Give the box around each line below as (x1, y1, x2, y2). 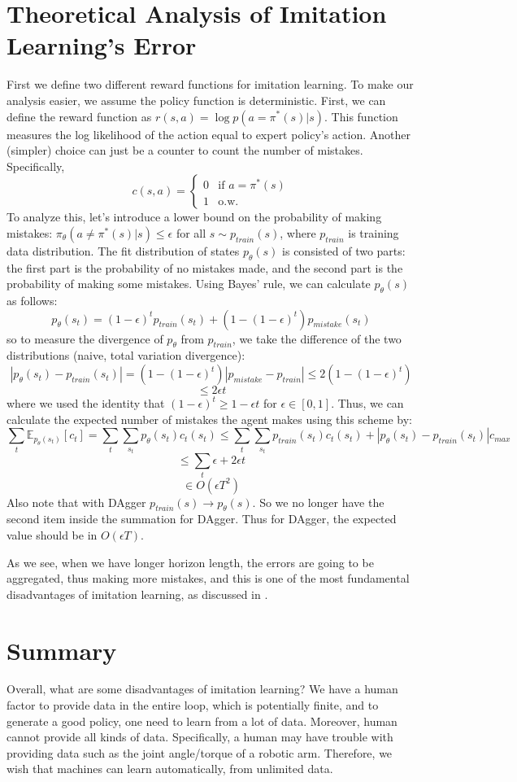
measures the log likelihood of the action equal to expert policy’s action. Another (7, 125, 411, 142)
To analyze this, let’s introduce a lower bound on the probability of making (7, 208, 382, 225)
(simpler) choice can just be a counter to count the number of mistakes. (7, 142, 363, 159)
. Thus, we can (331, 395, 404, 412)
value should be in (7, 526, 98, 543)
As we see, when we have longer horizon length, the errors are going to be (7, 553, 374, 570)
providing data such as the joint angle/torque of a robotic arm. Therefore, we (7, 744, 393, 761)
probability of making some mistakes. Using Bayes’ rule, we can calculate (7, 275, 371, 292)
